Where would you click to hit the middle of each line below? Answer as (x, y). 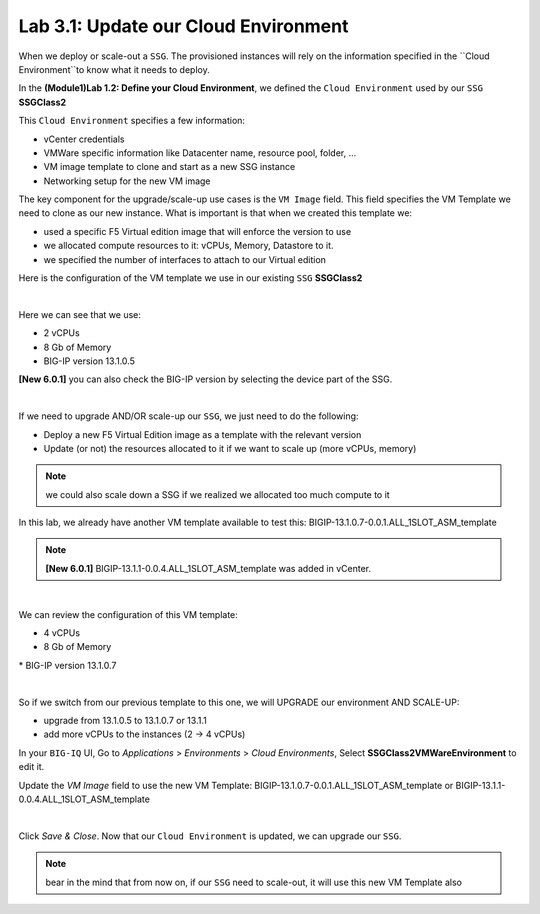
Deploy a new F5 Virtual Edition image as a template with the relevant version (202, 434)
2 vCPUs (61, 333)
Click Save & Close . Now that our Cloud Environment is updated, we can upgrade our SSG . (210, 836)
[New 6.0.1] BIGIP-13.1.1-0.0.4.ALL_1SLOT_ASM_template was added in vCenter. (208, 568)
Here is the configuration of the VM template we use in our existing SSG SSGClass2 (190, 278)
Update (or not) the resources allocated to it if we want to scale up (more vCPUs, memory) (230, 448)
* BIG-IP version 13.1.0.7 (67, 665)
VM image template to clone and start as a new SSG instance (169, 167)
